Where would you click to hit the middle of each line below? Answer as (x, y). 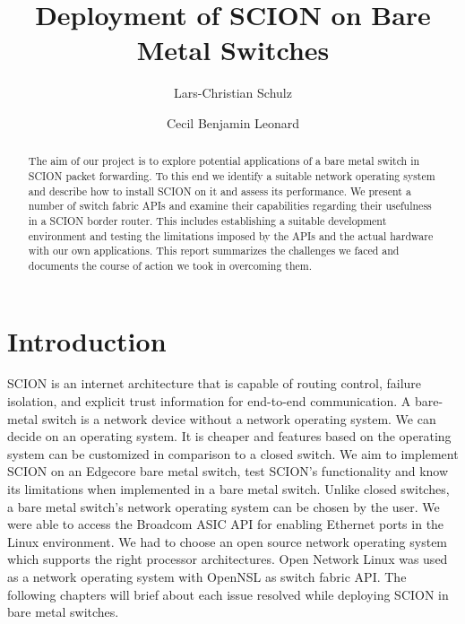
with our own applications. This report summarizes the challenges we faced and (214, 251)
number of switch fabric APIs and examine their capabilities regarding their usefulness (230, 206)
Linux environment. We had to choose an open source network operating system (228, 541)
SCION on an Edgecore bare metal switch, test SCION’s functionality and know (228, 471)
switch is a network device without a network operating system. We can (239, 418)
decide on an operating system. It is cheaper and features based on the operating (229, 436)
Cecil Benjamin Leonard (233, 122)
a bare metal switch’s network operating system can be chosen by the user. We (224, 506)
